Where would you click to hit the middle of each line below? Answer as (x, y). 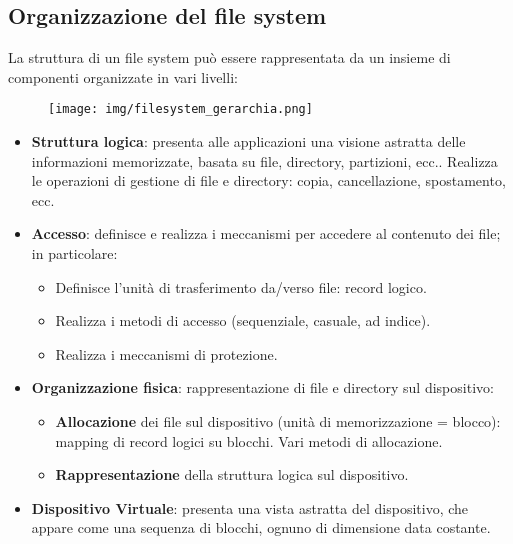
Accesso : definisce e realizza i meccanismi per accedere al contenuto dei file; (266, 233)
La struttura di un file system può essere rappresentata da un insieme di (229, 57)
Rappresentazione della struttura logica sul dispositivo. (232, 474)
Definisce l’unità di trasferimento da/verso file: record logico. (241, 286)
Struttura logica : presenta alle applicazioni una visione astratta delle (248, 141)
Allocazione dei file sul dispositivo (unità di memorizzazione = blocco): (278, 420)
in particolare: (74, 253)
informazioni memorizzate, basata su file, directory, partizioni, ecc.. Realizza (264, 160)
